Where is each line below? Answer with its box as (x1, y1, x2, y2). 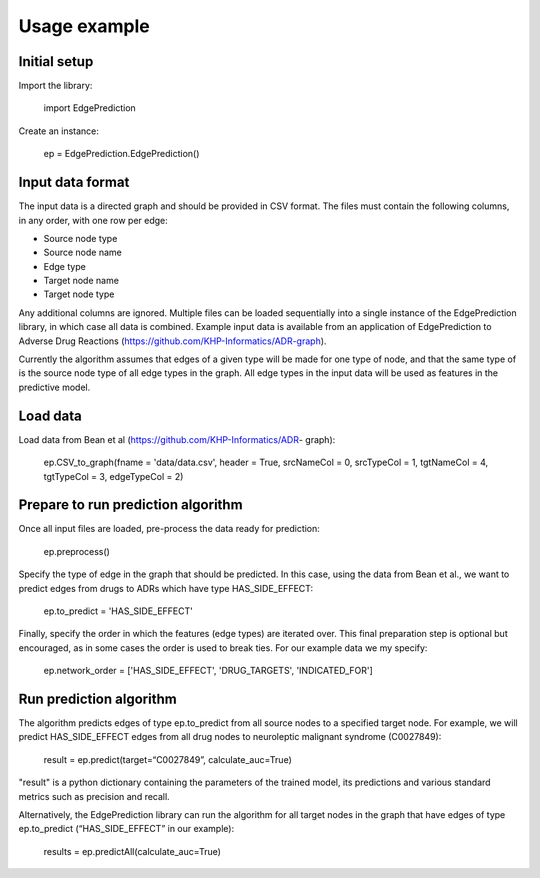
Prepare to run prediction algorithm (18, 496, 244, 514)
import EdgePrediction (43, 102, 137, 114)
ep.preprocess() (43, 545, 110, 557)
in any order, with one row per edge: (18, 214, 169, 226)
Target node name (43, 275, 120, 287)
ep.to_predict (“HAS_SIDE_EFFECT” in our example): (18, 823, 235, 835)
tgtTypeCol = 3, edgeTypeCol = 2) (43, 470, 184, 482)
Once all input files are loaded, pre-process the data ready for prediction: (18, 523, 320, 535)
